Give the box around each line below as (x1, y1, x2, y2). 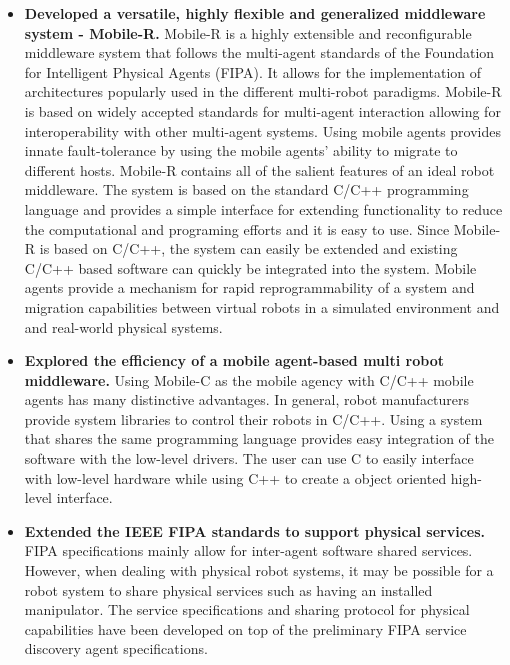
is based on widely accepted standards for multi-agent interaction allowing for (24, 100, 501, 121)
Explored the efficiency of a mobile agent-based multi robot (24, 350, 444, 371)
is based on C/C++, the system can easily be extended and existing (39, 238, 458, 259)
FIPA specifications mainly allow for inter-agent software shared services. (24, 540, 473, 561)
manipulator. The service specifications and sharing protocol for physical (24, 599, 470, 620)
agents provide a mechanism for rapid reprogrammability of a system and (24, 277, 475, 298)
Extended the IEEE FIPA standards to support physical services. (24, 520, 486, 541)
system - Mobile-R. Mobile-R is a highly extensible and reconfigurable (24, 22, 472, 43)
